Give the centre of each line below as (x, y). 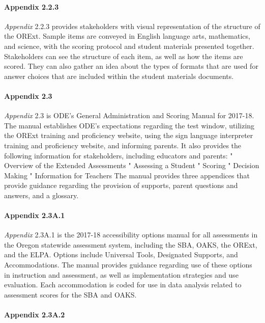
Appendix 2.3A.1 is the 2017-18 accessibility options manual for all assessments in (131, 235)
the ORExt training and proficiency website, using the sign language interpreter (129, 135)
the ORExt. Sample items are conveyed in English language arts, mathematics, (127, 36)
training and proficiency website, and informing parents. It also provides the (123, 145)
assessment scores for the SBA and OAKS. (70, 294)
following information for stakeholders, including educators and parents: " (119, 155)
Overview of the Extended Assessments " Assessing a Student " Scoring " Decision (132, 165)
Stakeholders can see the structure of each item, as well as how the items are (124, 56)
